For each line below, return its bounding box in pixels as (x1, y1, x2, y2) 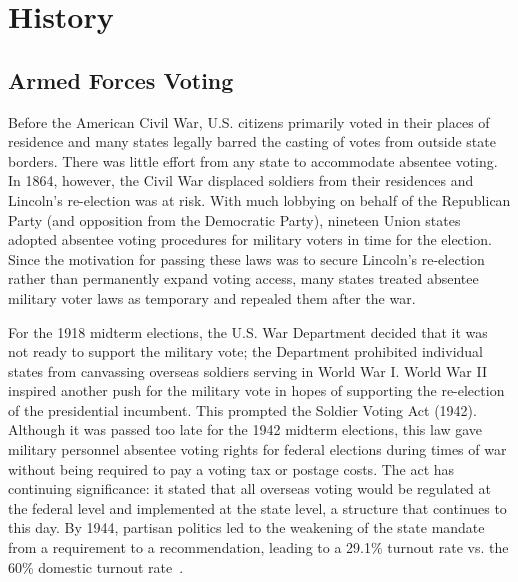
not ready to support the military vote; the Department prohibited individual (8, 341, 483, 362)
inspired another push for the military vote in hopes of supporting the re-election (8, 380, 505, 401)
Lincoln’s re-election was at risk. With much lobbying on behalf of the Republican (8, 189, 511, 210)
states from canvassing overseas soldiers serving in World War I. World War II (8, 360, 487, 381)
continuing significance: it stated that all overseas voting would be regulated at (8, 478, 491, 499)
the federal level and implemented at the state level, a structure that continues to (8, 497, 507, 518)
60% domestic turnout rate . (8, 556, 184, 577)
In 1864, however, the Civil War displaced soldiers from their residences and (8, 170, 474, 191)
